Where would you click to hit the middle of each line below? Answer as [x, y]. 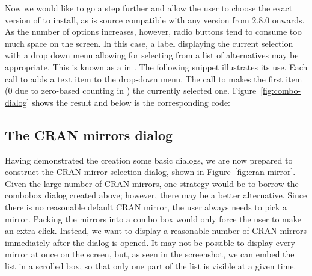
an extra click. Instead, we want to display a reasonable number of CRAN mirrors [156, 231]
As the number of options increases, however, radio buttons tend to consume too [153, 32]
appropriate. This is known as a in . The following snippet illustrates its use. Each [156, 66]
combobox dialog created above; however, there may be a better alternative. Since [156, 195]
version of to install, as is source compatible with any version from [127, 20]
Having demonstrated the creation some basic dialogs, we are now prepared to [149, 160]
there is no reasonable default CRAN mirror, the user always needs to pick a [146, 207]
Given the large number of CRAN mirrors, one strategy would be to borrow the [152, 183]
